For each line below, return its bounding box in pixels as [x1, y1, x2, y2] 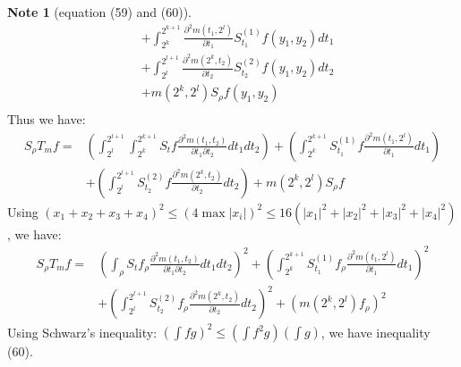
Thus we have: [7, 110, 86, 129]
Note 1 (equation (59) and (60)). [7, 3, 192, 21]
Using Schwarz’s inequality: [7, 322, 158, 340]
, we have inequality [320, 322, 431, 340]
